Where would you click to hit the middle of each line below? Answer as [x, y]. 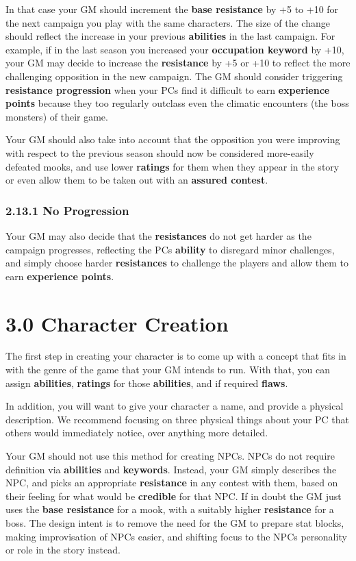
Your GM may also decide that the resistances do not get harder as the [158, 235]
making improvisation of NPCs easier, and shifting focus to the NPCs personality [176, 536]
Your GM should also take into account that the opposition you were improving [173, 139]
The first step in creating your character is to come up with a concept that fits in [176, 356]
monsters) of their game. [57, 116]
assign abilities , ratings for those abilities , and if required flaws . [147, 383]
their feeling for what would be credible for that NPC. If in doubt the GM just [174, 496]
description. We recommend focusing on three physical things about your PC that [177, 419]
